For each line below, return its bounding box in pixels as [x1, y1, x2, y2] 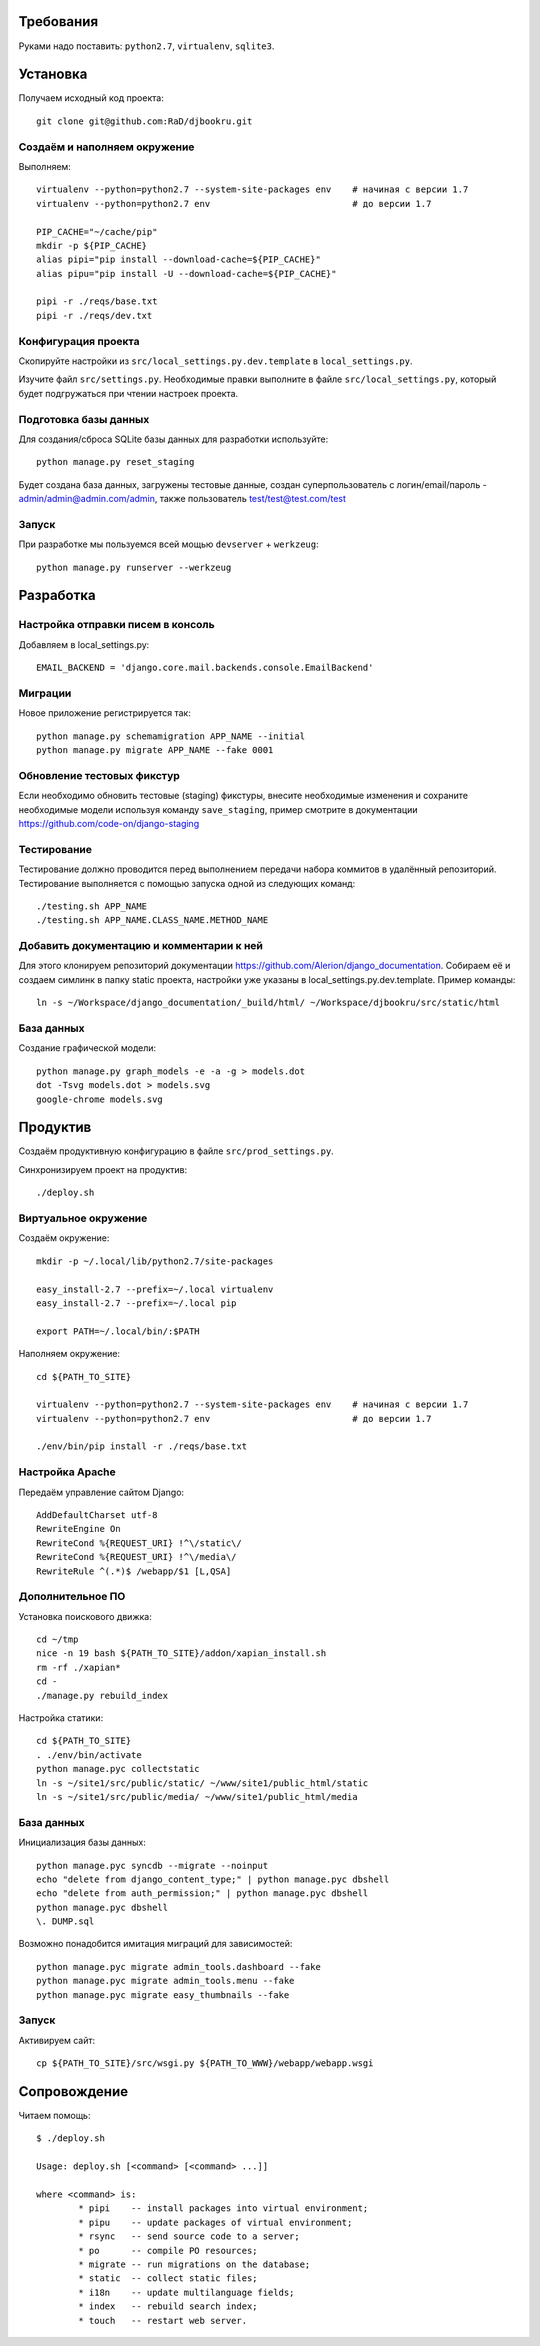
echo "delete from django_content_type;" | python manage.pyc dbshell [36, 1873, 390, 1885]
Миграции [18, 686, 72, 700]
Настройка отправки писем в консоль [18, 618, 215, 632]
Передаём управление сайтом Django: [18, 1486, 185, 1498]
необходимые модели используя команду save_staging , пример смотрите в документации [18, 803, 418, 815]
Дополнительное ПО [18, 1590, 126, 1604]
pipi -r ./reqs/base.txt [36, 296, 158, 307]
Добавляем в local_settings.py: [18, 638, 150, 650]
